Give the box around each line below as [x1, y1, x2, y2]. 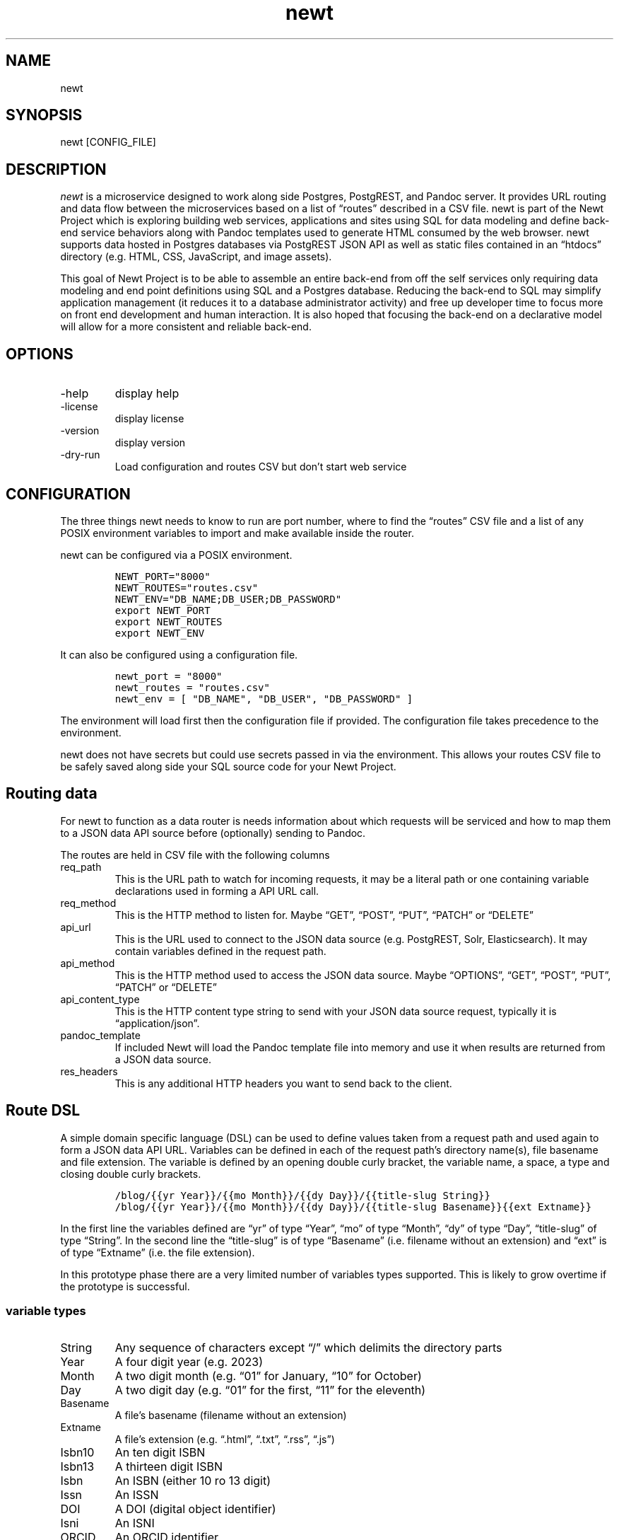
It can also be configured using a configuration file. [60, 648, 298, 661]
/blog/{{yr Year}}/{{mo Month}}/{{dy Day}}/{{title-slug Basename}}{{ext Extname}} [114, 1200, 592, 1212]
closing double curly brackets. [60, 1167, 201, 1180]
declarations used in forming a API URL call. [114, 884, 319, 897]
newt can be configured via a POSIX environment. [60, 548, 293, 561]
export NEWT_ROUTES [114, 615, 223, 627]
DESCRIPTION [6, 160, 107, 178]
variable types [6, 1304, 86, 1319]
